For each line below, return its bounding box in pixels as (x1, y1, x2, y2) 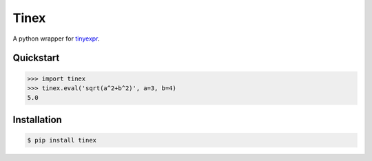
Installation (12, 114, 62, 125)
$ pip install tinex (27, 136, 96, 144)
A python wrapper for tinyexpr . (12, 34, 100, 43)
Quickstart (12, 52, 60, 64)
